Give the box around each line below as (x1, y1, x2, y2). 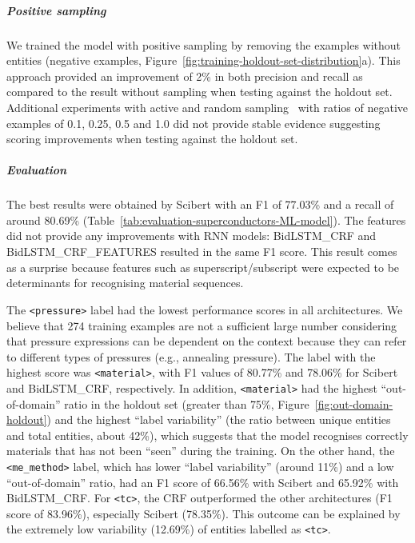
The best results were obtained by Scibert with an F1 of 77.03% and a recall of (6, 196, 394, 213)
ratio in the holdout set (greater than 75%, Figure (64, 395, 309, 412)
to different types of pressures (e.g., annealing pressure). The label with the (6, 348, 376, 365)
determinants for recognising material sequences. (6, 274, 244, 291)
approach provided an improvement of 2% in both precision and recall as (6, 67, 363, 84)
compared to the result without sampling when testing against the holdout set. (6, 83, 393, 100)
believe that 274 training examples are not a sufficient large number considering (6, 317, 397, 333)
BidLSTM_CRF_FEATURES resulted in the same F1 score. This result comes (6, 243, 397, 260)
